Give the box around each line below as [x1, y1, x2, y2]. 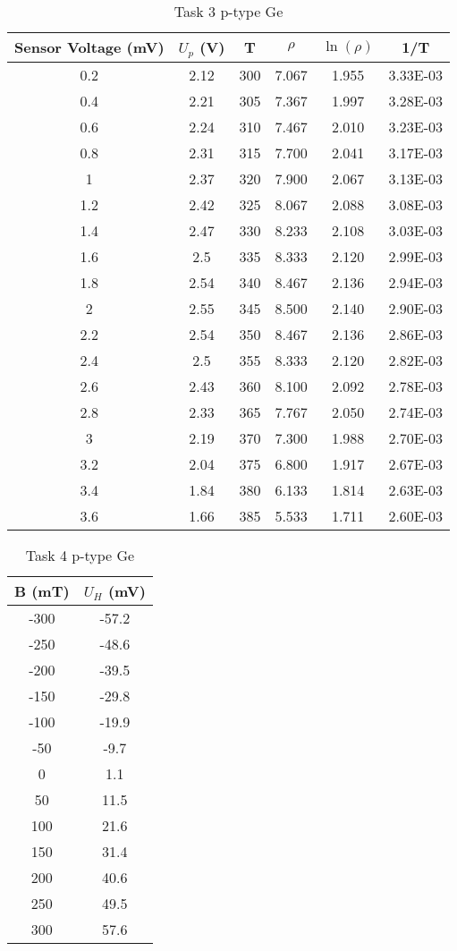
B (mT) [14, 580, 70, 601]
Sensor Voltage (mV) [14, 37, 165, 58]
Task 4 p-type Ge [25, 544, 135, 565]
